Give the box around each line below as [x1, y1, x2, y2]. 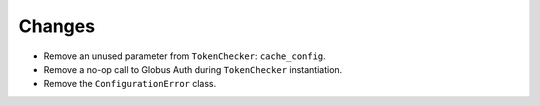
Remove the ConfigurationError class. [43, 78, 217, 90]
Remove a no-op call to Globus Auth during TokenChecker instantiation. [43, 63, 343, 75]
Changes [18, 15, 95, 37]
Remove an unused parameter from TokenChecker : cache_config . [43, 50, 327, 62]
